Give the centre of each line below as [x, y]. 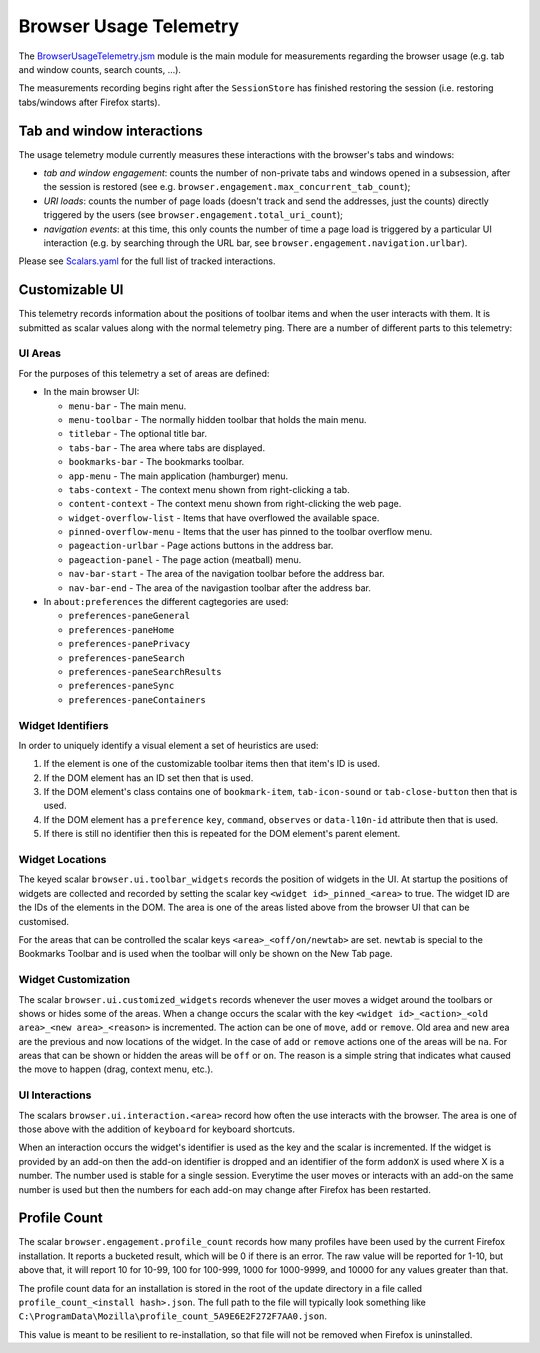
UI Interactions [55, 1095]
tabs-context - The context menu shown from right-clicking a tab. [209, 489]
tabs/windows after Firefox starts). [89, 102]
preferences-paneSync [121, 686]
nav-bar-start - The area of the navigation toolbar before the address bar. [226, 574]
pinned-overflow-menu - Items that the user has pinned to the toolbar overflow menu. [250, 532]
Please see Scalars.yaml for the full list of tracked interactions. [147, 261]
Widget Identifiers [63, 725]
